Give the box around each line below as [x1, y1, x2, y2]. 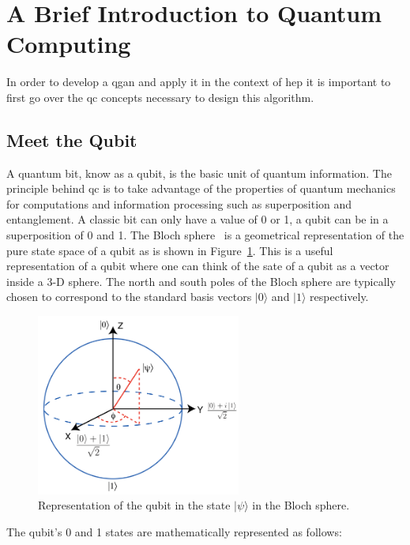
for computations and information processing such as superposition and [6, 195, 352, 212]
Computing [6, 28, 131, 60]
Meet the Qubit [6, 127, 137, 152]
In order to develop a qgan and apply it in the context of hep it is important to [6, 73, 391, 90]
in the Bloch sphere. [252, 497, 350, 513]
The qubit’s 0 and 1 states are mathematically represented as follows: [6, 524, 342, 540]
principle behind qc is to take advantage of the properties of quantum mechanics [6, 180, 396, 197]
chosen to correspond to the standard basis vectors [6, 288, 252, 305]
